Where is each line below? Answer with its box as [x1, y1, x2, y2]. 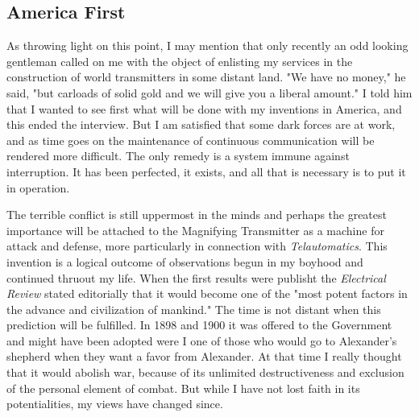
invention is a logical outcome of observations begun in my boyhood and [6, 253, 363, 270]
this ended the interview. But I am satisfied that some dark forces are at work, [6, 116, 396, 133]
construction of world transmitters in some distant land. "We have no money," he [6, 68, 406, 85]
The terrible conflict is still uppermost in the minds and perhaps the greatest [6, 206, 387, 223]
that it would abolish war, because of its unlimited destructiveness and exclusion [6, 364, 404, 381]
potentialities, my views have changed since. [6, 395, 223, 412]
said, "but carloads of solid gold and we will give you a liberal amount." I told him [6, 84, 413, 101]
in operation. [6, 179, 70, 196]
